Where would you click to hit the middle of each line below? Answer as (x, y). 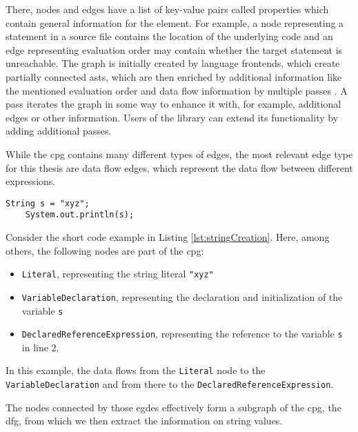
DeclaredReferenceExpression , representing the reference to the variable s (182, 334)
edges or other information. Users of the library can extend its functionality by (172, 117)
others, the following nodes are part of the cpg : (105, 250)
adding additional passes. (59, 131)
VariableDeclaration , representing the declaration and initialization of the (182, 296)
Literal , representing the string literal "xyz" (118, 274)
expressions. (31, 181)
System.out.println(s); (80, 215)
